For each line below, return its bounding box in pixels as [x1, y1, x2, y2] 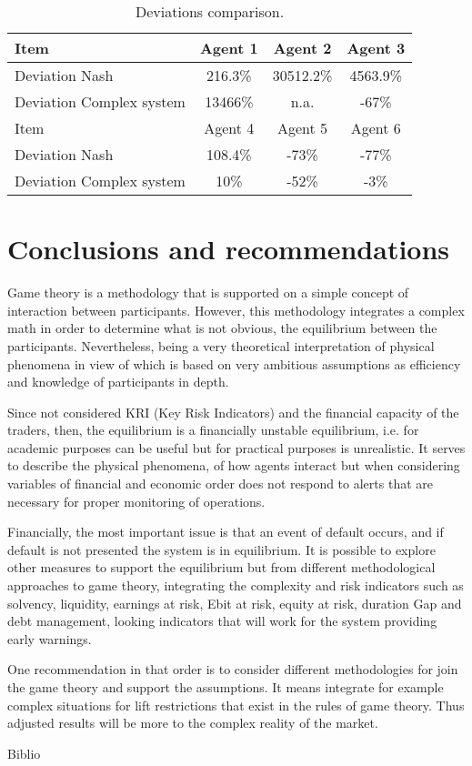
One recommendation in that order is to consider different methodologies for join [7, 660, 458, 679]
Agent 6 [350, 117, 401, 138]
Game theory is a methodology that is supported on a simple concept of [7, 283, 409, 302]
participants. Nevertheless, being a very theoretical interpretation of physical [7, 336, 435, 355]
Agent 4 [204, 117, 255, 138]
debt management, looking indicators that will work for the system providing [7, 611, 437, 630]
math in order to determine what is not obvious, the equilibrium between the [7, 318, 437, 338]
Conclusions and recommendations [7, 230, 450, 267]
